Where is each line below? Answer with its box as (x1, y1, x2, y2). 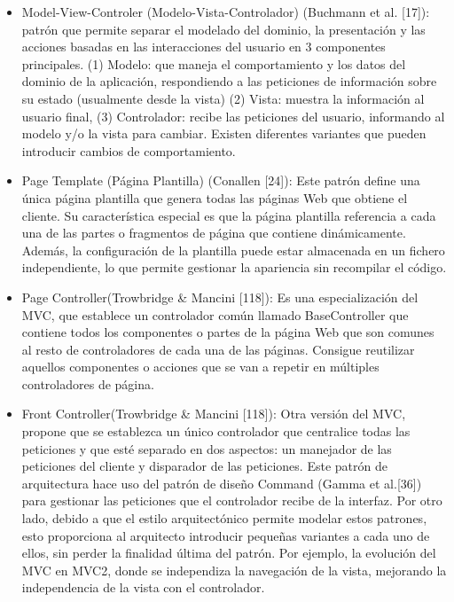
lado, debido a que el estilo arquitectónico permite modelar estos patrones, (21, 509, 427, 528)
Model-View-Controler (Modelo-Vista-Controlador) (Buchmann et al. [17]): (21, 3, 430, 20)
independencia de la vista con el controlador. (21, 578, 265, 597)
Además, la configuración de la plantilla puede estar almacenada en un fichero (21, 240, 445, 259)
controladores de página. (21, 374, 154, 393)
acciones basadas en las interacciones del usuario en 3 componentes (21, 37, 386, 56)
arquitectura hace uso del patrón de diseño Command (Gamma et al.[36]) (21, 473, 422, 492)
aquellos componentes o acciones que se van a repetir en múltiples (21, 357, 380, 376)
